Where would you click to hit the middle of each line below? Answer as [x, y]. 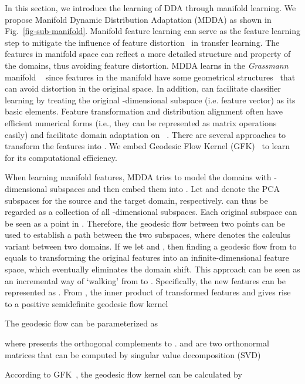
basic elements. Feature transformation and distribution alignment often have [144, 111]
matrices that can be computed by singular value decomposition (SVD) [133, 354]
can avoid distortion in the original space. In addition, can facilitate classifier [143, 88]
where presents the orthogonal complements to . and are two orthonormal [137, 343]
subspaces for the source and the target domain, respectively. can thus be [136, 200]
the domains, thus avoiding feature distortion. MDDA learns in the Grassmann [147, 65]
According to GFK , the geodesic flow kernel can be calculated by [123, 374]
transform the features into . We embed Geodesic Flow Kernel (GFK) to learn [147, 146]
